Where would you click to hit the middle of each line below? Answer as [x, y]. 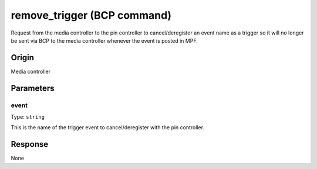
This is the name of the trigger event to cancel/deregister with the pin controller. [108, 127]
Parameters [33, 88]
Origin [23, 58]
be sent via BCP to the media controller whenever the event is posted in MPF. [104, 40]
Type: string [28, 117]
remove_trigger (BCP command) [91, 15]
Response [30, 144]
